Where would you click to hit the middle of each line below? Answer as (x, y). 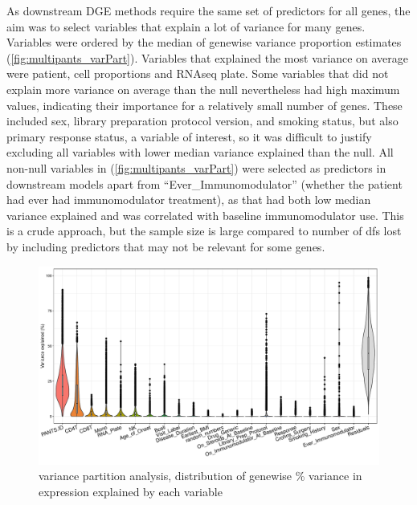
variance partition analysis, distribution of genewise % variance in (200, 476)
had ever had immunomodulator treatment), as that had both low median (189, 200)
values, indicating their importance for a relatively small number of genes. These (204, 105)
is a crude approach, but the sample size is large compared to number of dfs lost (204, 231)
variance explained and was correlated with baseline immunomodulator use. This (205, 215)
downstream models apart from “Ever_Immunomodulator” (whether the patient (204, 183)
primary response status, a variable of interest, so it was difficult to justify (189, 136)
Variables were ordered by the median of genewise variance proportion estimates (204, 42)
